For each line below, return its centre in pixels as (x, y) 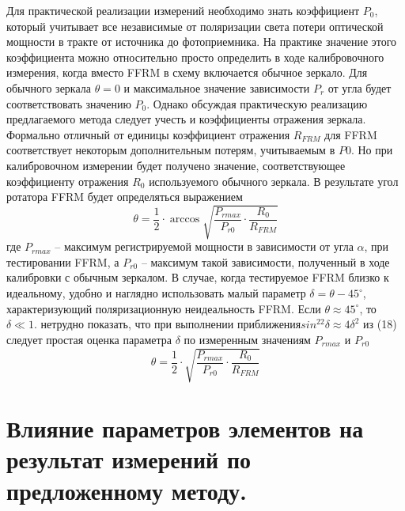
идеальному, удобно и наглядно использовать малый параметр (156, 293)
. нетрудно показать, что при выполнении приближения (167, 324)
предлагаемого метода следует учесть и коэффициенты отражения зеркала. (186, 119)
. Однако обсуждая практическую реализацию (257, 103)
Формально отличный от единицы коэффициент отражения (148, 134)
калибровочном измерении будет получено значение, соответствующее (176, 165)
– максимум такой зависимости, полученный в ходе (265, 261)
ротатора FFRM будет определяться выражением (125, 197)
